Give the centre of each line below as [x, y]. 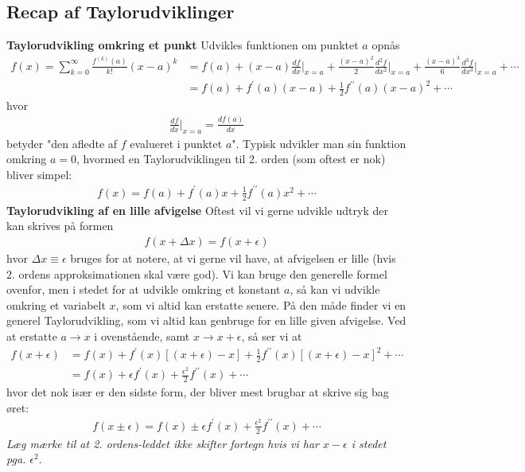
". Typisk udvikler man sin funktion [319, 143]
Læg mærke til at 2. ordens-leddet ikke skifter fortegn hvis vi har [163, 443]
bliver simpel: [39, 174]
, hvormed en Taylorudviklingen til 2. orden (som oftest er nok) [231, 159]
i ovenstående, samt [142, 335]
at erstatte [32, 335]
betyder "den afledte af [62, 143]
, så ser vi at [272, 335]
